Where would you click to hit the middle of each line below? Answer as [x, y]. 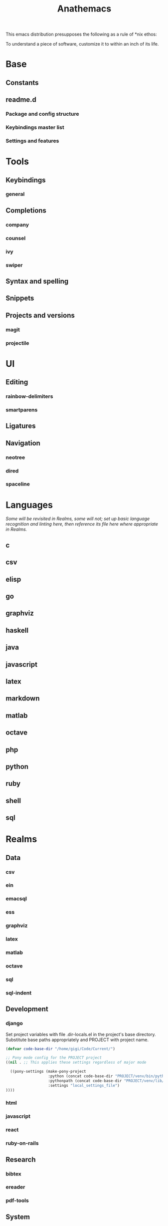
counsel [16, 238]
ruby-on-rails [22, 1143]
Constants [22, 82]
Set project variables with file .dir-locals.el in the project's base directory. [81, 1034]
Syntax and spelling [37, 281]
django [14, 1024]
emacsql [16, 899]
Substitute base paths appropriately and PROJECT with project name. [77, 1040]
